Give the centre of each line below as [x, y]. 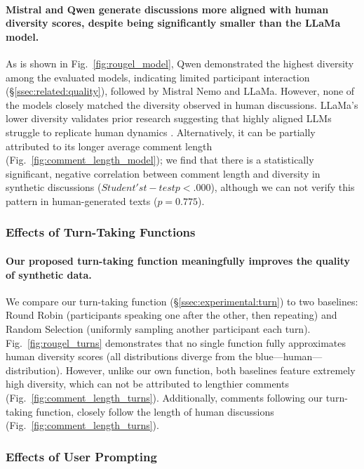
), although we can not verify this [283, 187]
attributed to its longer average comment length [109, 146]
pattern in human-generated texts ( [82, 200]
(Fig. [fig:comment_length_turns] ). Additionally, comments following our [164, 397]
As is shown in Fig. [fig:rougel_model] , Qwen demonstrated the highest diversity [180, 63]
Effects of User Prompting [81, 456]
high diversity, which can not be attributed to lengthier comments [147, 384]
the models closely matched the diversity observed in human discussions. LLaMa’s [182, 104]
